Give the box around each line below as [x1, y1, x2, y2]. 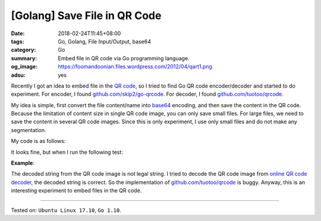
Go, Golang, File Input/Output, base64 [58, 38, 152, 45]
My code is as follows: [11, 138, 66, 145]
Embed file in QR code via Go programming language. [58, 54, 190, 62]
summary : [11, 54, 37, 62]
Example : [11, 160, 35, 167]
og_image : [11, 63, 38, 70]
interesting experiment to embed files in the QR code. [11, 187, 142, 194]
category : [11, 46, 36, 54]
